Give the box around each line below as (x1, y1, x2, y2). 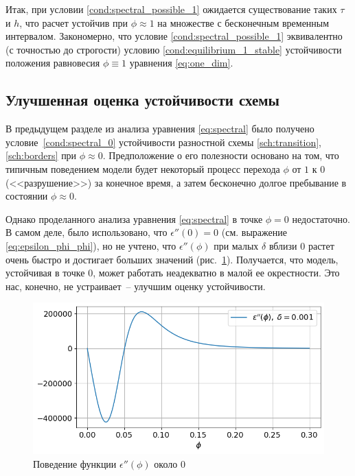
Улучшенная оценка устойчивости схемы (5, 89, 279, 110)
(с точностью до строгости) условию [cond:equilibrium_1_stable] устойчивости (5, 42, 342, 56)
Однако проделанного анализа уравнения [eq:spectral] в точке (5, 211, 263, 226)
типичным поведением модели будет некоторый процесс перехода (5, 161, 280, 176)
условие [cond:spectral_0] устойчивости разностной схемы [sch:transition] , (5, 134, 321, 149)
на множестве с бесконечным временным (157, 15, 330, 29)
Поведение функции (33, 456, 117, 471)
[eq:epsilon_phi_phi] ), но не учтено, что (5, 238, 176, 252)
